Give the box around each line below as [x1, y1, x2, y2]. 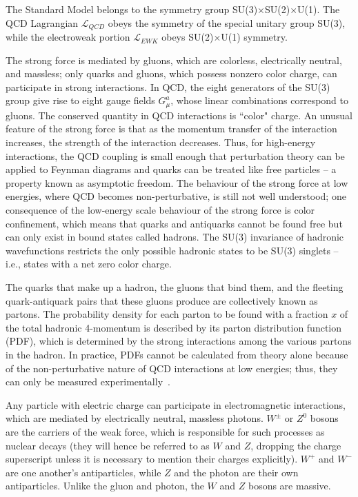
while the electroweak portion [6, 30, 130, 44]
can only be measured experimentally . [6, 374, 170, 389]
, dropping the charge [250, 438, 341, 452]
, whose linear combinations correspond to [170, 93, 349, 108]
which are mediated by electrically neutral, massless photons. [6, 411, 263, 425]
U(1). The [297, 2, 340, 16]
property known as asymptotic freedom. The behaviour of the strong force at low [6, 175, 348, 190]
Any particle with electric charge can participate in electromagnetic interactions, [6, 397, 346, 412]
